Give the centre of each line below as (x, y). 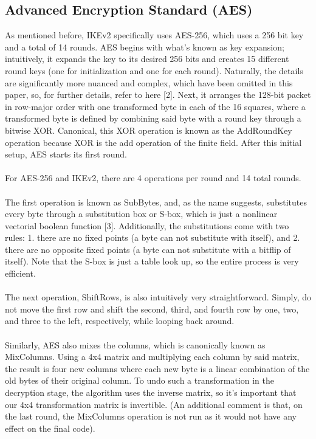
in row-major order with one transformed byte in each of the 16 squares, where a (155, 106)
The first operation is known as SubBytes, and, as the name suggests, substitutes (156, 202)
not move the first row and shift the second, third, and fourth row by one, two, (152, 309)
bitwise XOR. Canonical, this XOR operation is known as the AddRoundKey (149, 130)
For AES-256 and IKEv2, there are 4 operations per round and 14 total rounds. (153, 178)
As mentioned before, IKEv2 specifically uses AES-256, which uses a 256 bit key (154, 35)
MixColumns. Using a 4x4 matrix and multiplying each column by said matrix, (152, 357)
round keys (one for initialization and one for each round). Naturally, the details (154, 70)
